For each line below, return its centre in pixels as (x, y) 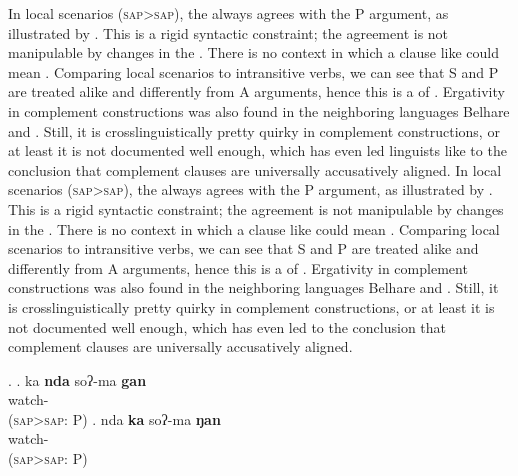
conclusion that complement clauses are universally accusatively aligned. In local (255, 169)
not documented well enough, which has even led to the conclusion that (227, 326)
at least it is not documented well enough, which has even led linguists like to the (257, 150)
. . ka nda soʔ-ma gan (77, 379)
